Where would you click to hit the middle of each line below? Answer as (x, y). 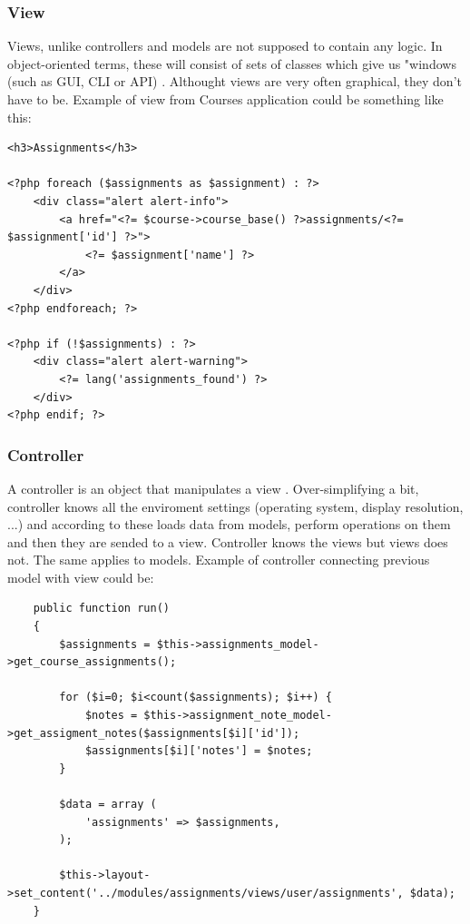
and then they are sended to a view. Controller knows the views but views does (228, 541)
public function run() (101, 609)
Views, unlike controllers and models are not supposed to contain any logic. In (225, 46)
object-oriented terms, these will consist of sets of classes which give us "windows (232, 63)
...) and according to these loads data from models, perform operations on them (229, 524)
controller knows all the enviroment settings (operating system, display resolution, (235, 506)
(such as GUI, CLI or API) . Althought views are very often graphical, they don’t (235, 81)
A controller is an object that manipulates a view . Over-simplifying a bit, (213, 488)
